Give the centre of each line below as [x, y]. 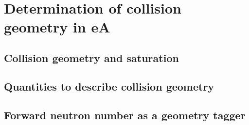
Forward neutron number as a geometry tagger [125, 115]
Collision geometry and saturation [91, 57]
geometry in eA [57, 27]
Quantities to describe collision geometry [109, 86]
